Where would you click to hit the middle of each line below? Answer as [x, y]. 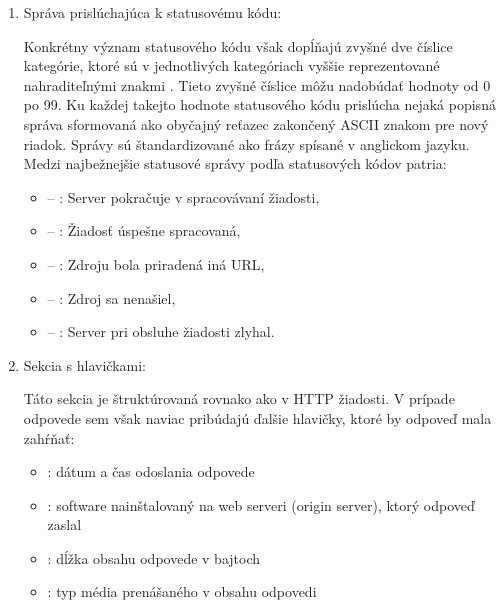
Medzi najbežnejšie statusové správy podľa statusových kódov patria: [235, 163]
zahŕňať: [49, 437]
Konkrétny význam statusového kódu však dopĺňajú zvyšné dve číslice [238, 45]
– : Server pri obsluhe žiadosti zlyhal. [161, 331]
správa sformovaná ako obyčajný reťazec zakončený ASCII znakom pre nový [256, 123]
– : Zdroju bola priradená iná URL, [156, 263]
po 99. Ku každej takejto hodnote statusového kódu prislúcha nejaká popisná [259, 104]
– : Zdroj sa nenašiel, [111, 297]
